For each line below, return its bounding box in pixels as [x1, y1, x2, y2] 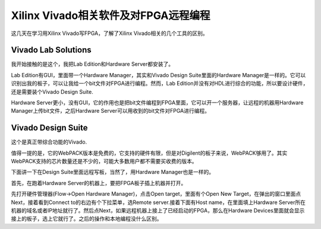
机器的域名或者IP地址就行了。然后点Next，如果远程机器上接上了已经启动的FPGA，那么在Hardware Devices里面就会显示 [11, 207, 305, 214]
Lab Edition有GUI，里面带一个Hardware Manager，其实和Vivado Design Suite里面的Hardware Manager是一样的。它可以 [11, 71, 306, 78]
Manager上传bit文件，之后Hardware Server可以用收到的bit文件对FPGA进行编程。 [11, 107, 210, 114]
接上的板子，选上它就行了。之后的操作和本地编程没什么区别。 [11, 215, 162, 222]
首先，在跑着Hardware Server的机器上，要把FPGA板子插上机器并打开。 [11, 179, 187, 186]
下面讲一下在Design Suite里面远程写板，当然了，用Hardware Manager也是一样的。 [11, 168, 215, 176]
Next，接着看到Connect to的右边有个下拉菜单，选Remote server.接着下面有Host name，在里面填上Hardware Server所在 [11, 199, 306, 206]
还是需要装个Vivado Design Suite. [11, 88, 93, 95]
